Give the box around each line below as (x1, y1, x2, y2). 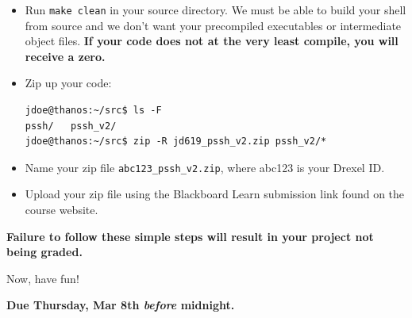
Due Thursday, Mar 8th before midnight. (6, 297, 235, 313)
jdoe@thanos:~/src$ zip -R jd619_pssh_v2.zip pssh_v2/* (25, 136, 327, 148)
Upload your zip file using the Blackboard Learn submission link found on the (25, 186, 405, 202)
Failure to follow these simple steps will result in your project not (6, 228, 374, 244)
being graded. (6, 243, 83, 260)
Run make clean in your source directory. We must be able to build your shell (25, 2, 406, 17)
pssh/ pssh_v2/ (25, 120, 117, 132)
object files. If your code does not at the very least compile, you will (25, 33, 399, 49)
